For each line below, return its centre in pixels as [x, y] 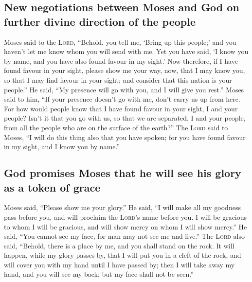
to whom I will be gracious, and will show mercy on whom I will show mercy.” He [126, 226]
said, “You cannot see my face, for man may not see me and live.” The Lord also [124, 236]
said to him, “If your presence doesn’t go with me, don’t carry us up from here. [122, 99]
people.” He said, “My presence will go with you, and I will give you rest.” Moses [124, 89]
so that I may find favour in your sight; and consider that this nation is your [118, 79]
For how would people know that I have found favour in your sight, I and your [121, 108]
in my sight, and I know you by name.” [62, 147]
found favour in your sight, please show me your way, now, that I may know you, [125, 70]
